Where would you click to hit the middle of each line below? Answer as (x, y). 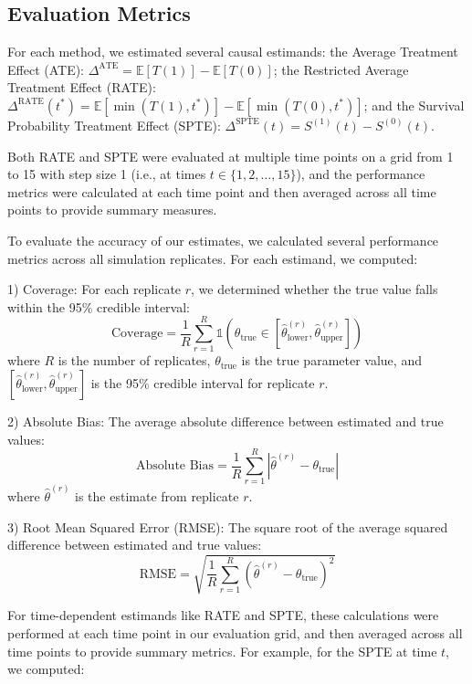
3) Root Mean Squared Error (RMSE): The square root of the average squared (228, 526)
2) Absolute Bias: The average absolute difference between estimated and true (226, 421)
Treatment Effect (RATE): (82, 87)
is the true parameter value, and (331, 360)
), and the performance (361, 174)
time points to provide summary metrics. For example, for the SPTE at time (222, 651)
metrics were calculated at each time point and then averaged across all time (222, 191)
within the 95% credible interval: (99, 306)
